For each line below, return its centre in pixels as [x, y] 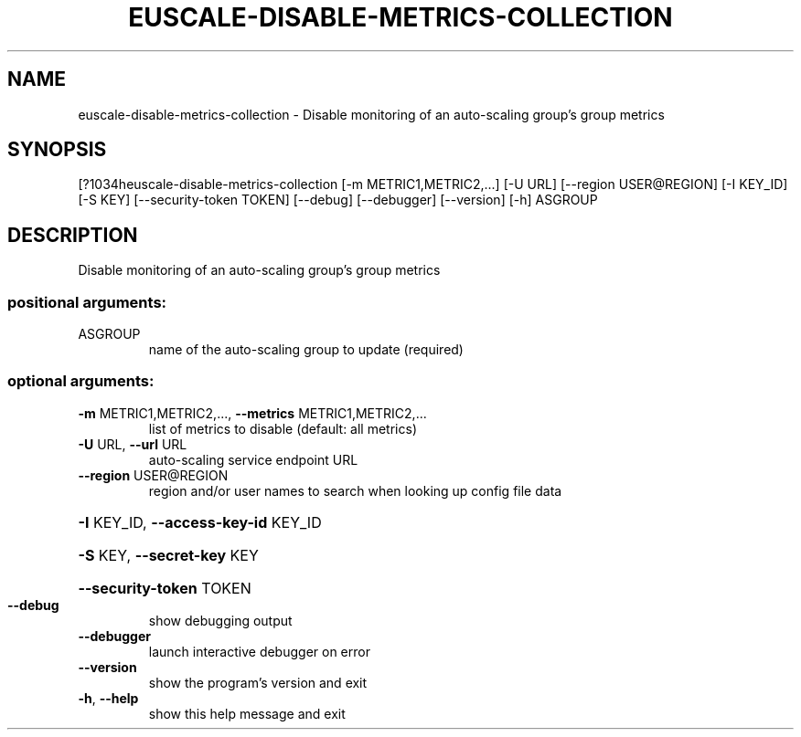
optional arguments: [81, 381]
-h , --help [108, 698]
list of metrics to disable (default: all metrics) [283, 428]
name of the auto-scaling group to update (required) [306, 350]
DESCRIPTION [73, 235]
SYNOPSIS [57, 150]
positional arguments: [87, 302]
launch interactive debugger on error [259, 651]
